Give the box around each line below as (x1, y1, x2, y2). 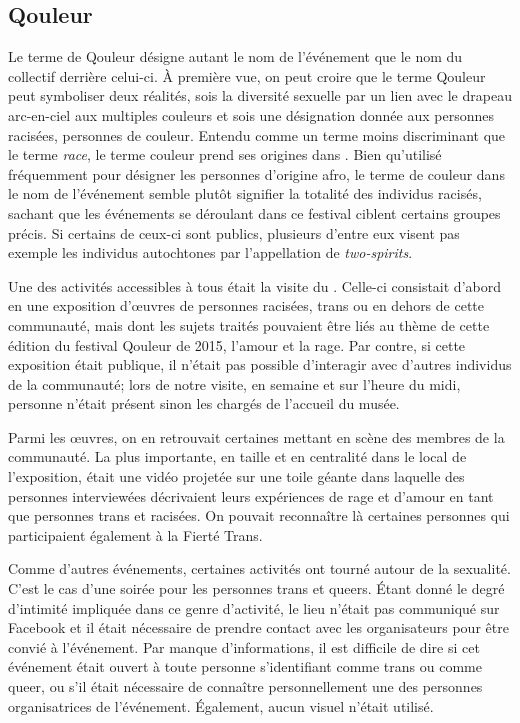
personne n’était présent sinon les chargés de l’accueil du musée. (8, 393, 400, 414)
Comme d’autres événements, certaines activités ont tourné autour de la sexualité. (8, 558, 511, 579)
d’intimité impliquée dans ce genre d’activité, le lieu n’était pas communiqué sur (8, 597, 500, 618)
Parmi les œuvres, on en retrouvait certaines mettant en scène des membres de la (8, 426, 505, 447)
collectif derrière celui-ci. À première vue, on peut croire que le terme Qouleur (8, 65, 486, 86)
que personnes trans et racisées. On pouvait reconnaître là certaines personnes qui (8, 505, 510, 526)
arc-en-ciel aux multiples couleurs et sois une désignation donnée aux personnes (8, 104, 494, 125)
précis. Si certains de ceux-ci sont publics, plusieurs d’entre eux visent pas (8, 222, 460, 243)
